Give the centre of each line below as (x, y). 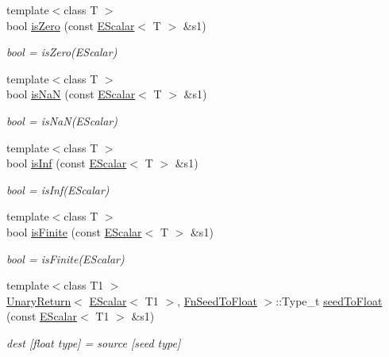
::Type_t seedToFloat (329, 300)
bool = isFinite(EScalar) (65, 258)
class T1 (84, 285)
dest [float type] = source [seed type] (94, 342)
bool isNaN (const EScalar (71, 94)
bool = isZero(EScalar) (62, 52)
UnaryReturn (39, 300)
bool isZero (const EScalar (71, 25)
